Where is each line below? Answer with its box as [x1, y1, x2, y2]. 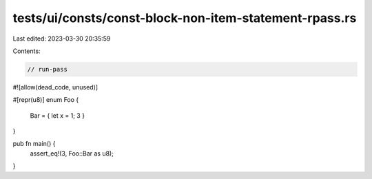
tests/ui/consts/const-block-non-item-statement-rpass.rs [12, 10, 357, 25]
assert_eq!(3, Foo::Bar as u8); [30, 149, 114, 158]
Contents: [12, 47, 41, 55]
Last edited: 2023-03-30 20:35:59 [12, 34, 111, 43]
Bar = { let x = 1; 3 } [30, 111, 85, 120]
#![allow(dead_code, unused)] [12, 83, 99, 91]
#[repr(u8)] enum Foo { [12, 96, 79, 104]
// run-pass [27, 65, 68, 73]
